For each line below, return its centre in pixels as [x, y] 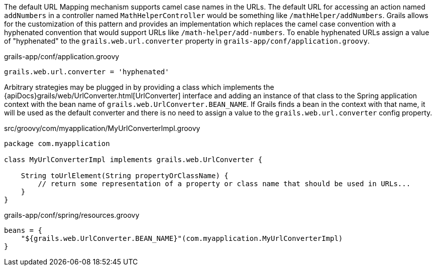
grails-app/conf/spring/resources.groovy [72, 215]
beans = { [23, 230]
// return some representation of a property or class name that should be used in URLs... [224, 184]
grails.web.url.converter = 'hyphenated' [87, 72]
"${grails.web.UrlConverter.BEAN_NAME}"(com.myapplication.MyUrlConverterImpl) [182, 238]
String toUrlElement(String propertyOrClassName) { [125, 176]
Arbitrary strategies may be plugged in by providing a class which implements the [139, 87]
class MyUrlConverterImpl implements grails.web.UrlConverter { [133, 160]
